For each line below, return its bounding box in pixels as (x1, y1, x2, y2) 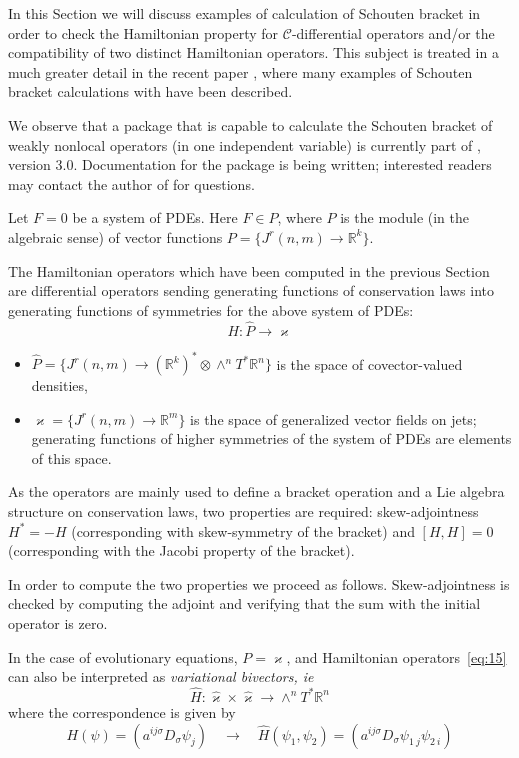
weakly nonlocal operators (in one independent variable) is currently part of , (8, 134, 481, 155)
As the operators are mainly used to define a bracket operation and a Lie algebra (8, 481, 505, 502)
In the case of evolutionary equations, (8, 646, 238, 667)
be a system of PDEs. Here (72, 207, 238, 228)
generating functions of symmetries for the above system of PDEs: (8, 299, 414, 320)
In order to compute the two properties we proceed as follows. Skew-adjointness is (8, 573, 510, 594)
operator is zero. (8, 612, 108, 633)
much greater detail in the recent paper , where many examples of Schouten (8, 61, 473, 82)
